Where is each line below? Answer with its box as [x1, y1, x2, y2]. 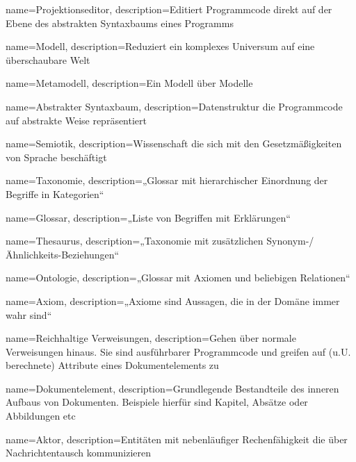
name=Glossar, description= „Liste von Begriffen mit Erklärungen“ [6, 210, 291, 224]
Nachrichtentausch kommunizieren [6, 445, 151, 460]
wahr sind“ [6, 307, 52, 322]
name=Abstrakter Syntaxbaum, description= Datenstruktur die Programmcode [6, 99, 343, 113]
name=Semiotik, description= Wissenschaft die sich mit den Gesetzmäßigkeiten [6, 136, 342, 151]
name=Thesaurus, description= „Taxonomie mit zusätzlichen [6, 233, 264, 248]
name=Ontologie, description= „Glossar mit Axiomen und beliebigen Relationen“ [6, 270, 350, 285]
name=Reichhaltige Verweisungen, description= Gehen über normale [6, 331, 296, 345]
